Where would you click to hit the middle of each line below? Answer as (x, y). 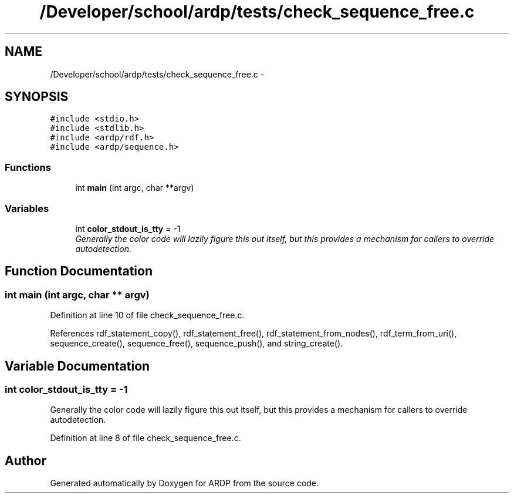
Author (26, 460)
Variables (27, 208)
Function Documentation (79, 271)
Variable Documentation (77, 366)
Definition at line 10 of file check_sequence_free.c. (147, 315)
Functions (28, 167)
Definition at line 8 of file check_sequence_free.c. (146, 438)
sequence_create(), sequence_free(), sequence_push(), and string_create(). (197, 344)
